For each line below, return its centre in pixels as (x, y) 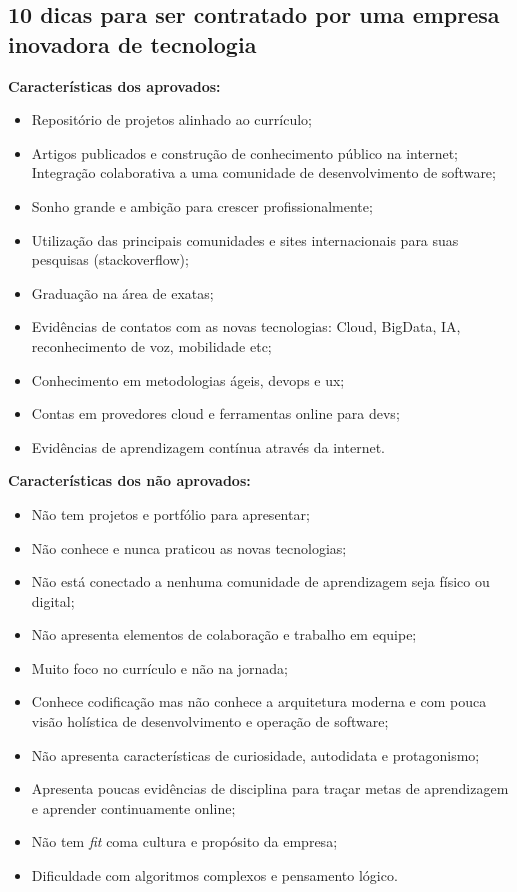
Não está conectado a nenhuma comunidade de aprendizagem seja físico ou (260, 581)
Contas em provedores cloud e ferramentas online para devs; (215, 413)
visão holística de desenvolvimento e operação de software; (210, 721)
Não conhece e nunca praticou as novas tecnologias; (189, 547)
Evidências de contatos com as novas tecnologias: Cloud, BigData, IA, (246, 326)
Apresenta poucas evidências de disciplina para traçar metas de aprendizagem (270, 788)
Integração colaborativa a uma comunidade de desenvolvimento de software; (263, 172)
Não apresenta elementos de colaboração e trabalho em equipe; (224, 634)
